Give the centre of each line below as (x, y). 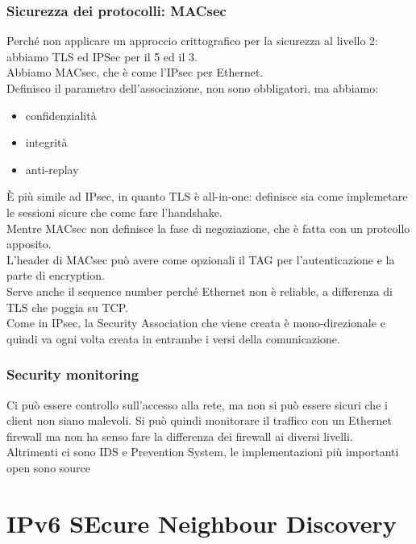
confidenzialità (61, 115)
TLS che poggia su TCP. (67, 307)
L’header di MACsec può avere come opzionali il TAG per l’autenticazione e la (201, 259)
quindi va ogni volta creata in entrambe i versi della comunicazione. (173, 338)
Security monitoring (73, 374)
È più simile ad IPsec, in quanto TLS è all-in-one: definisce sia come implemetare (207, 196)
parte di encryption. (56, 275)
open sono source (49, 467)
